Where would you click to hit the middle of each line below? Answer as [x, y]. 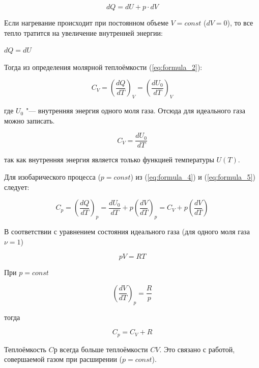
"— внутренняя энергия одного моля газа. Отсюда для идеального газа [135, 111]
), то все [240, 22]
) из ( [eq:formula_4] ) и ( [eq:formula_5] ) [193, 177]
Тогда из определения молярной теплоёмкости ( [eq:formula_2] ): [103, 67]
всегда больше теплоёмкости [104, 349]
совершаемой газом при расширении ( [63, 359]
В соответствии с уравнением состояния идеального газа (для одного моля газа [127, 231]
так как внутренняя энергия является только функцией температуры [109, 160]
